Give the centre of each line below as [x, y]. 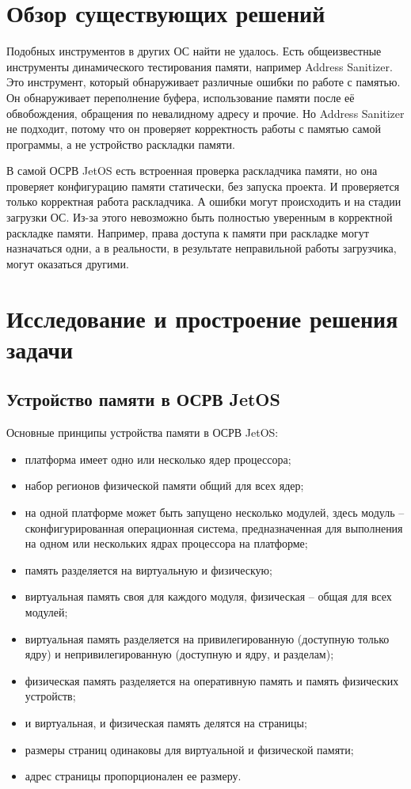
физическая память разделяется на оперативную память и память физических [212, 680]
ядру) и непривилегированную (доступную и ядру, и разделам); [179, 654]
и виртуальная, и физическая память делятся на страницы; [166, 722]
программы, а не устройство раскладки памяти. [121, 144]
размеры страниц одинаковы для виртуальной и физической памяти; [189, 749]
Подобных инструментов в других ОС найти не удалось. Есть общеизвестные [194, 51]
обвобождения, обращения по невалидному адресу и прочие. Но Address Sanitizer [205, 113]
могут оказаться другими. [68, 263]
